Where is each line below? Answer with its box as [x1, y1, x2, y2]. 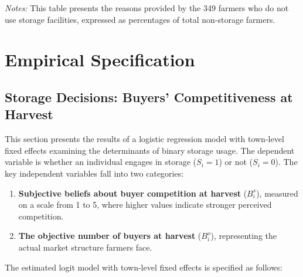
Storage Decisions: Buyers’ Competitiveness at [5, 87, 293, 106]
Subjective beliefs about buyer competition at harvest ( [18, 187, 247, 199]
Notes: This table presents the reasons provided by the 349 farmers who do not [5, 2, 289, 13]
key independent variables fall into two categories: [5, 167, 184, 179]
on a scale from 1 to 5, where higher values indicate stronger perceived [18, 198, 272, 211]
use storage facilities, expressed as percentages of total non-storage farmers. [5, 13, 275, 25]
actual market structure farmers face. [18, 241, 152, 253]
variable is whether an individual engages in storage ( [5, 156, 197, 168]
